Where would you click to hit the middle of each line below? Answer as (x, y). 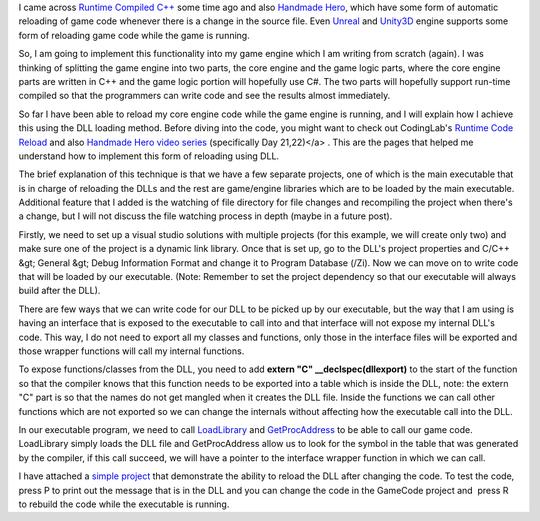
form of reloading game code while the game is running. (134, 35)
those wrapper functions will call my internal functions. (131, 351)
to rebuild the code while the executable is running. (124, 504)
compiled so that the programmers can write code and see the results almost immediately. (204, 96)
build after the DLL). (59, 291)
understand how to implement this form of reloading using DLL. (149, 156)
